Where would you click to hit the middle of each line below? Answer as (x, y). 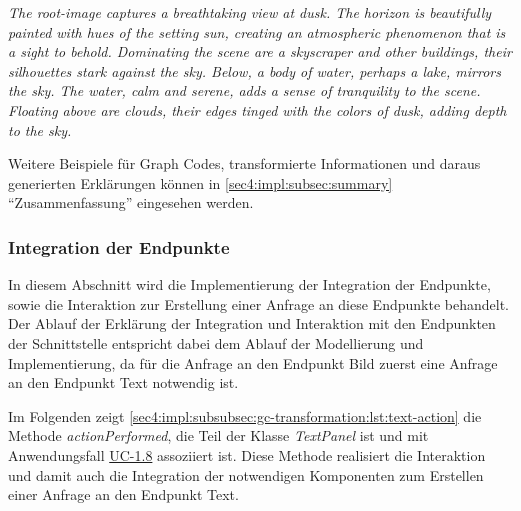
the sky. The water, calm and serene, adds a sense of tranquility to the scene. (244, 90)
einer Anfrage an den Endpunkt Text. (123, 494)
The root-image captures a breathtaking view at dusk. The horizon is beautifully (250, 12)
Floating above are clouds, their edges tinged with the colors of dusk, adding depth (257, 109)
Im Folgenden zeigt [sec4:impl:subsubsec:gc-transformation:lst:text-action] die (245, 415)
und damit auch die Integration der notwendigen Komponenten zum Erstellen (246, 474)
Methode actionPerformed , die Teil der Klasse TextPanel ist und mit (218, 435)
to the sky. (40, 129)
